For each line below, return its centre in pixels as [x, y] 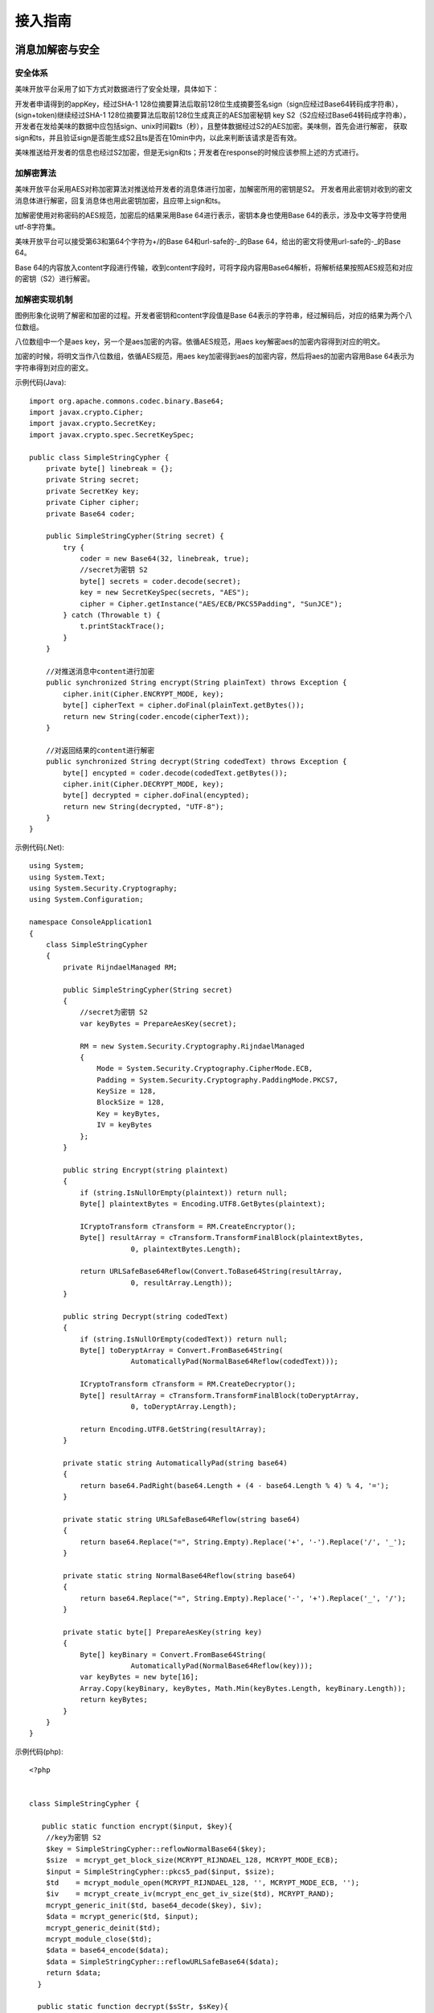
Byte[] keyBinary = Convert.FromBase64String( [173, 1654]
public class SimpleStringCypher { [99, 457]
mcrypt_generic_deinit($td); [103, 1928]
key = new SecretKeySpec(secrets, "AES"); [165, 593]
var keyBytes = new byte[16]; [139, 1677]
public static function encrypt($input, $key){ [137, 1827]
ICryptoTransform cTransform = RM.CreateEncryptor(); [188, 1226]
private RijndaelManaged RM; [121, 967]
